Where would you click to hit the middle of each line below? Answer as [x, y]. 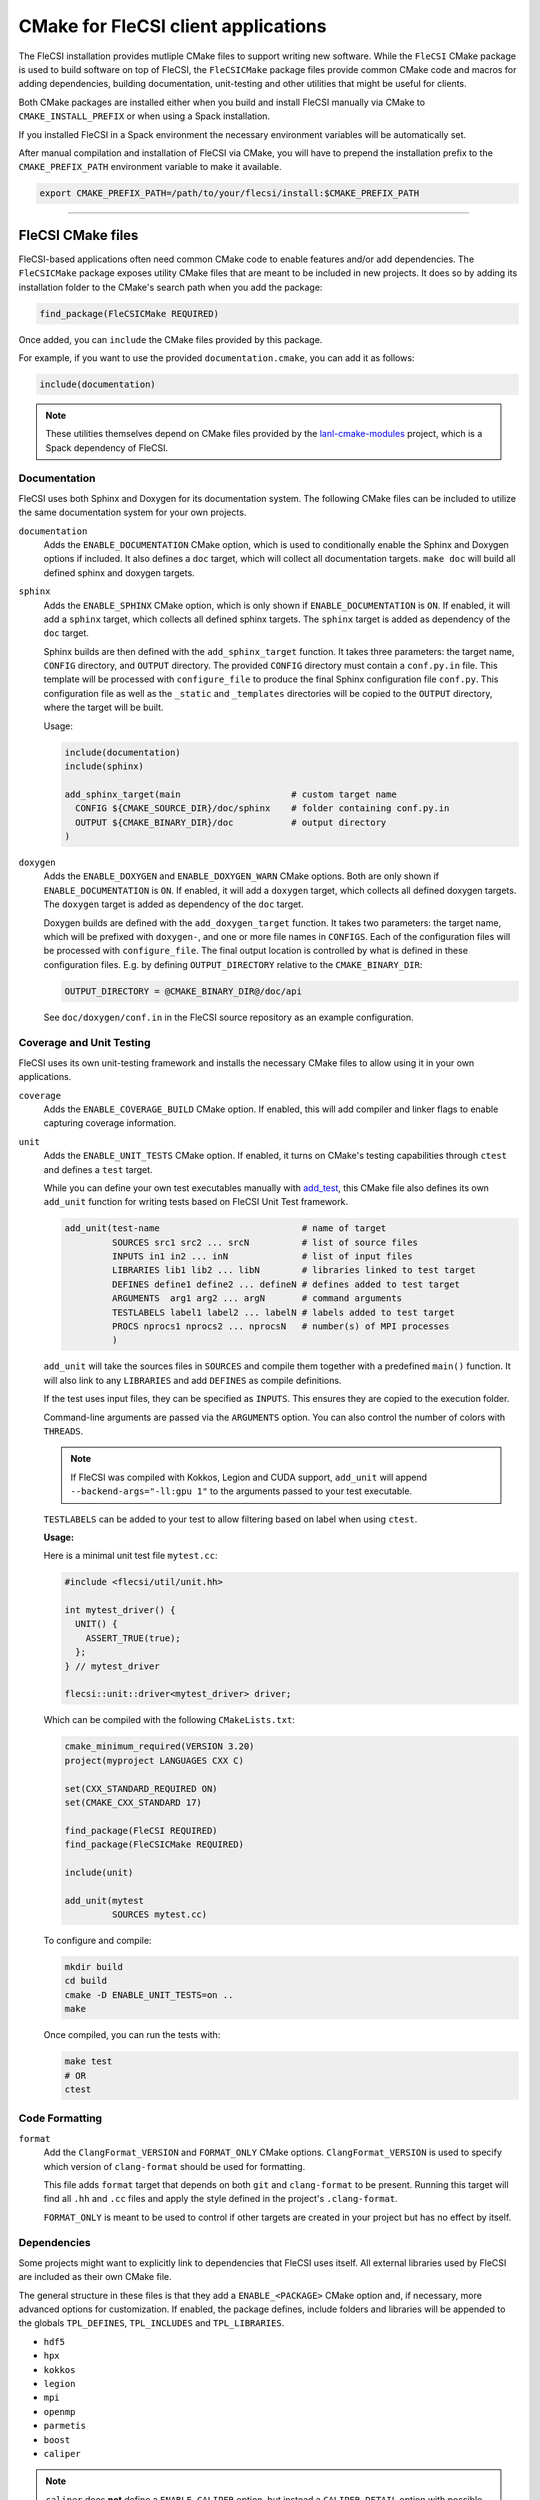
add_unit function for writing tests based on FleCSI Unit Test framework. [196, 1202]
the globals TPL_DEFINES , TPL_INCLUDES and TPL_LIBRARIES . [151, 2323]
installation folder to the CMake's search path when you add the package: [170, 287]
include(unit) [99, 1872]
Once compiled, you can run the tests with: [132, 2035]
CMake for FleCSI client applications [172, 26]
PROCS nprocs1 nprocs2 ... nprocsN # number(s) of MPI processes [280, 1326]
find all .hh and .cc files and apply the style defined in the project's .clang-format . [221, 2199]
